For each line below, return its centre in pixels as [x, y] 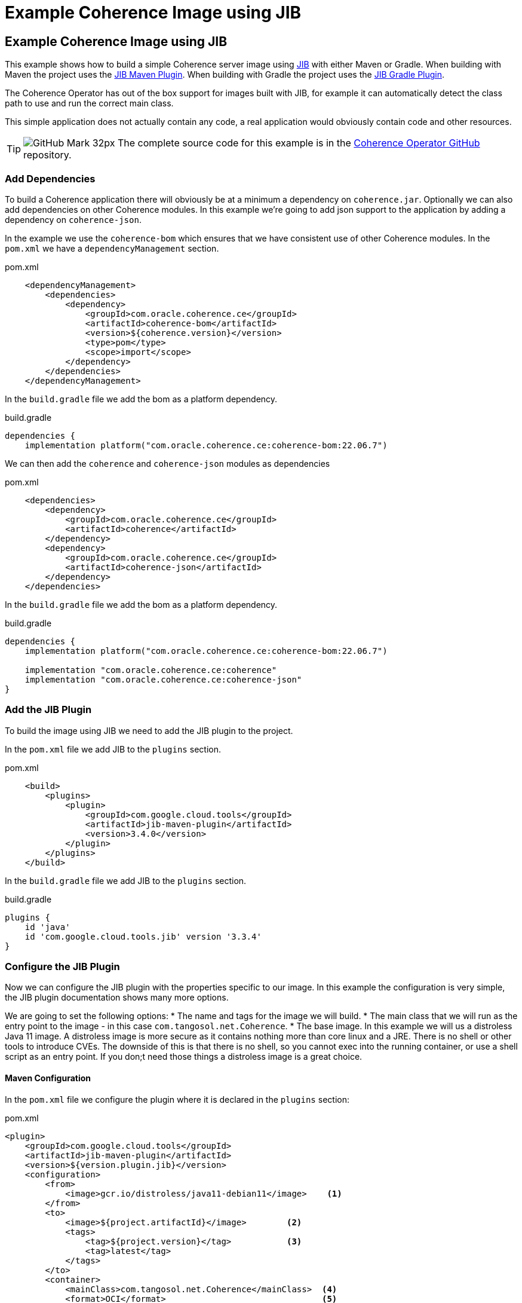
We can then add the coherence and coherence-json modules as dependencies [168, 463]
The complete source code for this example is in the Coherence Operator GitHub [299, 143]
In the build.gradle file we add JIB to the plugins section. [126, 880]
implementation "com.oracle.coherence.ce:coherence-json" [163, 679]
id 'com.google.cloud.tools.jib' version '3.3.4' [143, 936]
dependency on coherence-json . [73, 219]
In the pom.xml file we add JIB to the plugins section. [113, 749]
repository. [47, 155]
